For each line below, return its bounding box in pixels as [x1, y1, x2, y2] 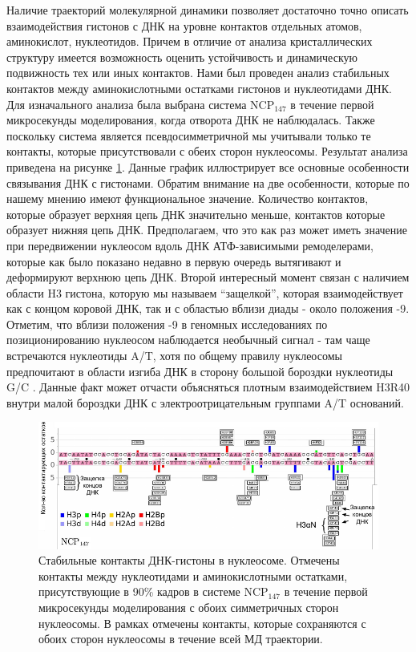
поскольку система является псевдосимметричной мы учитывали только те [6, 127, 371, 144]
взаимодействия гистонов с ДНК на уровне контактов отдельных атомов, [6, 17, 362, 34]
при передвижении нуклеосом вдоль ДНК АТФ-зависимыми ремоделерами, [6, 237, 374, 253]
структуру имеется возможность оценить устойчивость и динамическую [6, 48, 357, 65]
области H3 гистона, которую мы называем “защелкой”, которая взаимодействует [6, 284, 403, 301]
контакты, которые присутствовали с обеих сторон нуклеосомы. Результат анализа [6, 143, 408, 160]
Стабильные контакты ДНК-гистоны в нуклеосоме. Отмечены [38, 552, 340, 569]
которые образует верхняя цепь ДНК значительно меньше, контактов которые [6, 205, 386, 222]
